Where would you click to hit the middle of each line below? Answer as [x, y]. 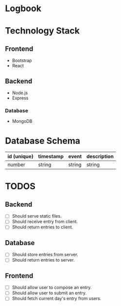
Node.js [20, 93]
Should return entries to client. [43, 227]
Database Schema [43, 141]
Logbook [23, 9]
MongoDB [22, 121]
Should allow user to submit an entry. [49, 293]
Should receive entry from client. [45, 222]
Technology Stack [43, 31]
